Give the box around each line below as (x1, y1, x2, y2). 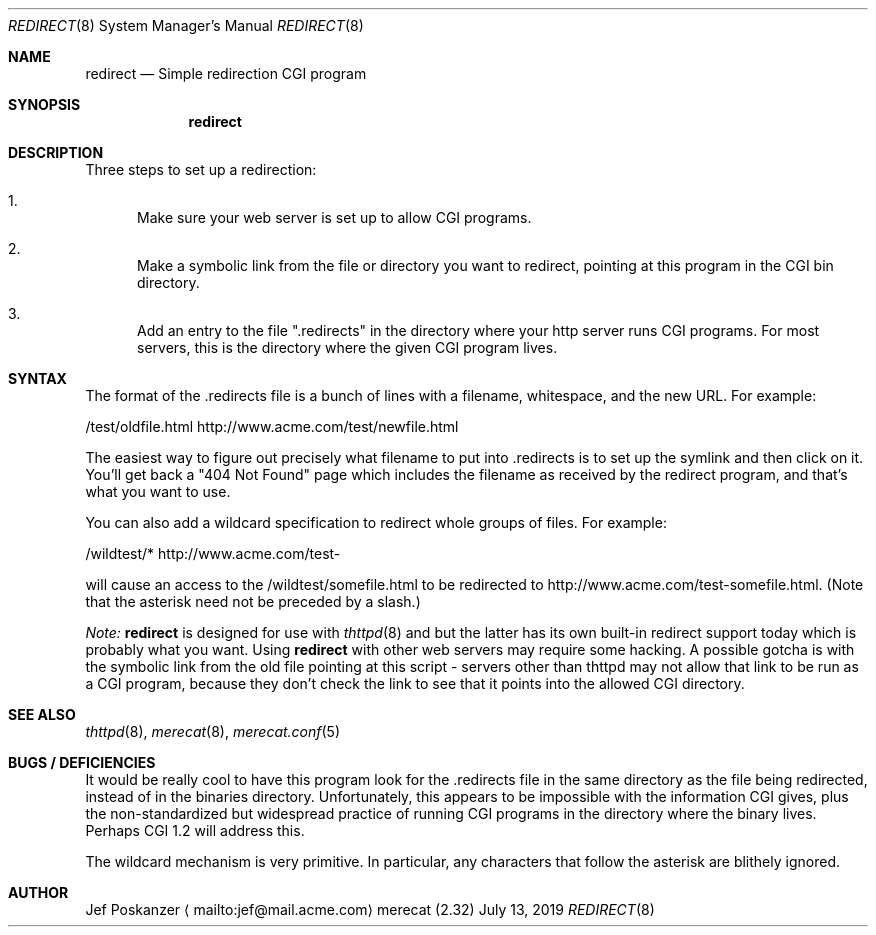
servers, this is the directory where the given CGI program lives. (137, 339, 558, 356)
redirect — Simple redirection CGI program (85, 65, 367, 82)
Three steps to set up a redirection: (85, 161, 317, 178)
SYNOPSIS (8, 96, 81, 113)
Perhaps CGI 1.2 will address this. (85, 822, 305, 839)
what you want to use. (85, 483, 231, 500)
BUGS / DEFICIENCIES (8, 754, 156, 771)
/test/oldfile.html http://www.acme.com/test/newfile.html (85, 418, 459, 435)
